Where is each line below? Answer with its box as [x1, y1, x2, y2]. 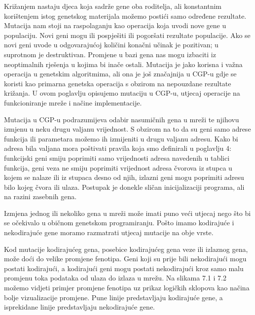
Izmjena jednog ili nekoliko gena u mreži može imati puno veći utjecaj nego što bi [4, 208, 251, 218]
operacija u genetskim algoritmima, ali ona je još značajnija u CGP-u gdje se [4, 69, 237, 79]
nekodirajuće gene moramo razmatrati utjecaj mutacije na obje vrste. [4, 227, 214, 238]
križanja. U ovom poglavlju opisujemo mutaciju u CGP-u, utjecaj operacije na [4, 88, 240, 98]
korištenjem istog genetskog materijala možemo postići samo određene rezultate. [4, 10, 247, 21]
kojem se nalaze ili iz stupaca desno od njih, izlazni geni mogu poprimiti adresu [4, 172, 244, 182]
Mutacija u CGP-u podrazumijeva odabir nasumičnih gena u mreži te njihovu [4, 114, 239, 124]
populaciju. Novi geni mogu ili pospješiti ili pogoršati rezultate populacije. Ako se [4, 30, 251, 40]
